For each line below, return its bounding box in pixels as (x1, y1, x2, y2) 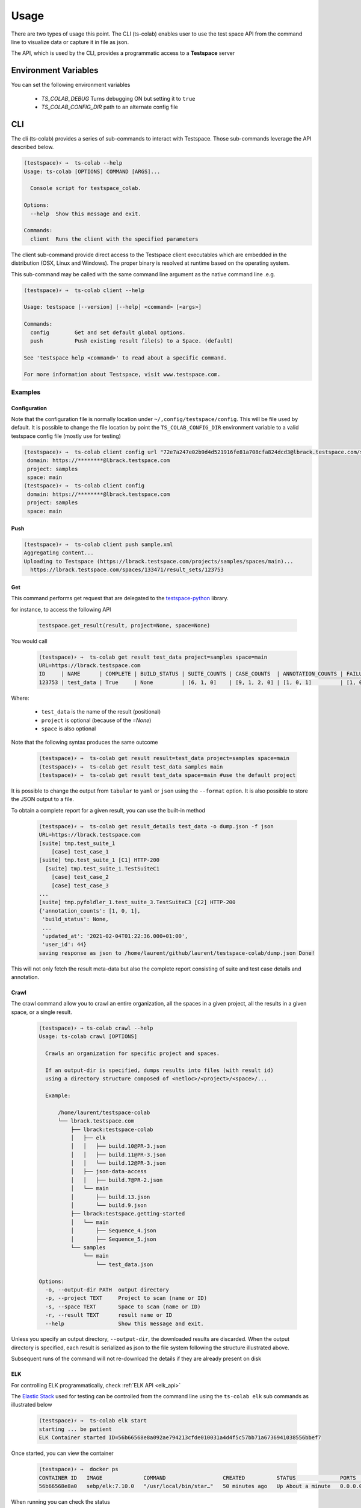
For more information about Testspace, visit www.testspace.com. (23, 371, 221, 378)
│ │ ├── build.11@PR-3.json (70, 1151, 166, 1158)
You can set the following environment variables (11, 81, 131, 89)
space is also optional (41, 724, 96, 732)
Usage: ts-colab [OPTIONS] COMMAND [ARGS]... (23, 168, 161, 175)
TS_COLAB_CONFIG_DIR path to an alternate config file (41, 103, 179, 111)
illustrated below (11, 1401, 52, 1408)
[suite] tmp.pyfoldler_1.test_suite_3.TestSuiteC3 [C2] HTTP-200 (39, 899, 236, 906)
